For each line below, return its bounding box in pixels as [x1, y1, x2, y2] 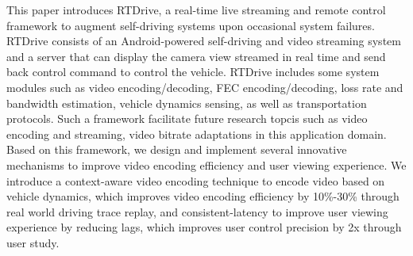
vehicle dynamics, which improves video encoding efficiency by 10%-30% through [6, 188, 399, 204]
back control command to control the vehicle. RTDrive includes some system [6, 63, 380, 80]
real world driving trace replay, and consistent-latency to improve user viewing [6, 203, 388, 220]
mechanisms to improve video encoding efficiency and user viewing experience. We [6, 156, 407, 173]
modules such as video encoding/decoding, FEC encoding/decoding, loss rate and [6, 78, 403, 95]
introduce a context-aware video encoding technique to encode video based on [6, 172, 385, 189]
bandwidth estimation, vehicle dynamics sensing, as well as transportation [6, 94, 367, 111]
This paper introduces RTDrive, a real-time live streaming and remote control [6, 2, 386, 17]
